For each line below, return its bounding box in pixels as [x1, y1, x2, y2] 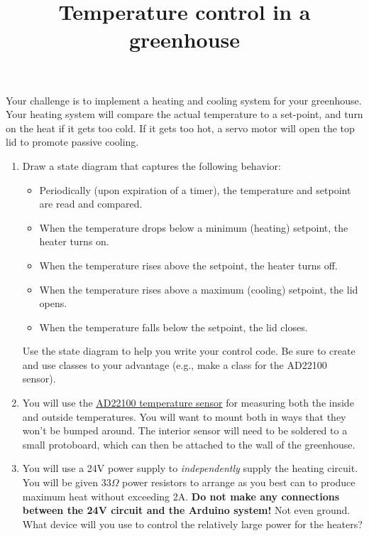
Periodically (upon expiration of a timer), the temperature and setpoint [39, 182, 351, 197]
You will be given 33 [22, 475, 111, 490]
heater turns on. [39, 234, 109, 249]
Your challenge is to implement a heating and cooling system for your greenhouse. [6, 92, 362, 107]
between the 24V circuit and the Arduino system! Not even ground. [22, 503, 351, 518]
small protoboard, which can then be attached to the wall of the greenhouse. [22, 436, 356, 451]
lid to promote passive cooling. [6, 134, 139, 149]
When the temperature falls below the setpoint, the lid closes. [39, 319, 308, 334]
